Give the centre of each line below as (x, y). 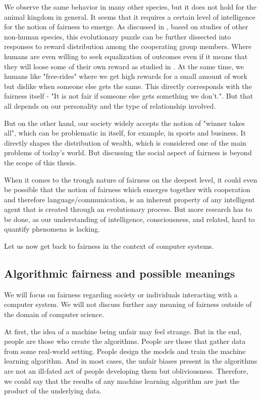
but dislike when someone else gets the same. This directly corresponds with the (128, 86)
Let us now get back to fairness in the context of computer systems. (109, 246)
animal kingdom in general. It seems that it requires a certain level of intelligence (130, 16)
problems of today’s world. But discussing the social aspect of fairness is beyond (128, 152)
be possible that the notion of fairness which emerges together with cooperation (127, 189)
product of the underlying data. (53, 391)
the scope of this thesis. (40, 162)
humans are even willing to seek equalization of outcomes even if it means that (126, 56)
